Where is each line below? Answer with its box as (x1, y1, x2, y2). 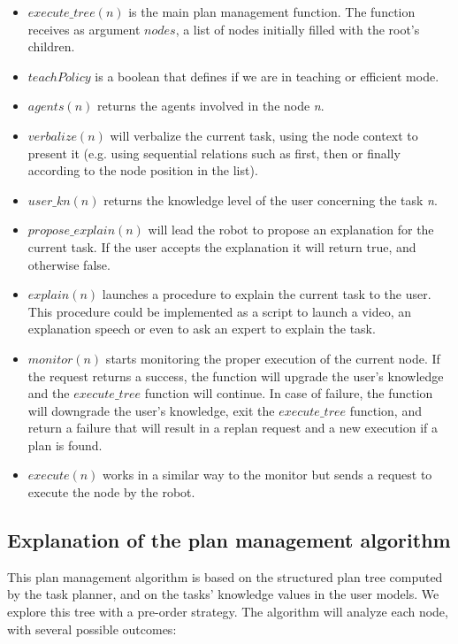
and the (27, 384, 70, 402)
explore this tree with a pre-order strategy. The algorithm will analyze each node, (7, 602, 448, 621)
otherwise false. (27, 255, 111, 273)
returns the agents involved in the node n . (97, 96, 324, 115)
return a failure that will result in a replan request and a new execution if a (27, 418, 438, 437)
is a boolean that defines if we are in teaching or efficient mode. (95, 66, 439, 85)
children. (27, 37, 75, 56)
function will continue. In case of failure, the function (144, 384, 433, 402)
